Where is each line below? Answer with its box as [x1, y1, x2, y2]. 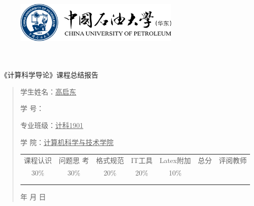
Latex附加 [159, 154, 191, 165]
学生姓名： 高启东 [20, 86, 76, 96]
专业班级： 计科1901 [20, 119, 83, 130]
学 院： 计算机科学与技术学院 [20, 136, 114, 147]
